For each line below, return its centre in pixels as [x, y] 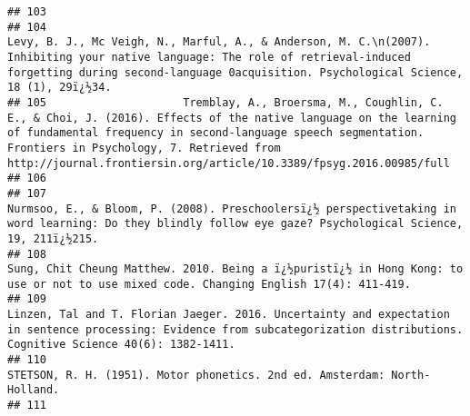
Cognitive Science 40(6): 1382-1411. [121, 345]
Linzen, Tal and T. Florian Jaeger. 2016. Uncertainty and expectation [229, 315]
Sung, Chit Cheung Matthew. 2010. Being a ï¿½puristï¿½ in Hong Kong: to [235, 269]
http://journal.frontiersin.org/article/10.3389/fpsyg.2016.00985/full [229, 163]
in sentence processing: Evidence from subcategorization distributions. [235, 329]
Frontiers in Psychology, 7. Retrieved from [144, 148]
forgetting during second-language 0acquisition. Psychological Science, [235, 72]
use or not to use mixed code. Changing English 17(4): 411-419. [209, 284]
